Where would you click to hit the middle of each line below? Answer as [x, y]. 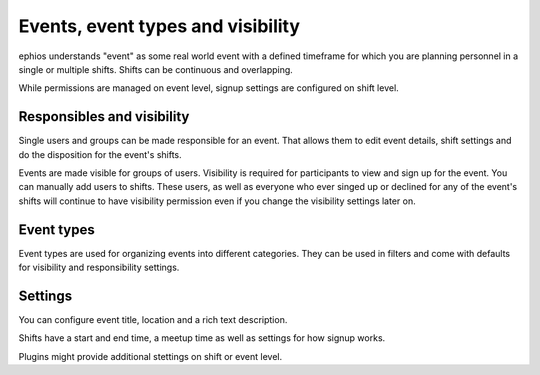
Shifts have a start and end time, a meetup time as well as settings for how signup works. [202, 338]
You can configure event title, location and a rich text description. [153, 319]
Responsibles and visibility [104, 116]
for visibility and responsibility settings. [99, 267]
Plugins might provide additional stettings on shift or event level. [150, 356]
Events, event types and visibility [159, 26]
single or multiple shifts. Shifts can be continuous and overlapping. [156, 69]
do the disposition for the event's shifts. [100, 154]
